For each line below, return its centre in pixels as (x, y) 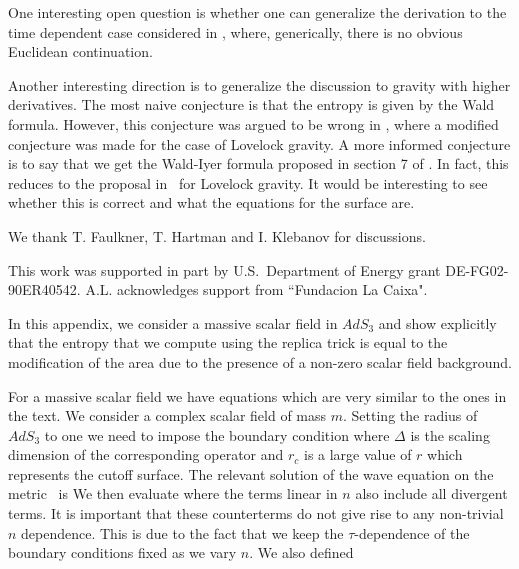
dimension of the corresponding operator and (146, 454)
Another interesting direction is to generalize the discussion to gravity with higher (259, 84)
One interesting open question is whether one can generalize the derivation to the (257, 12)
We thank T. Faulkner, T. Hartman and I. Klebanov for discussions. (217, 235)
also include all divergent (431, 493)
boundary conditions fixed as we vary (122, 552)
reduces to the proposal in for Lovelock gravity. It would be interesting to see (248, 182)
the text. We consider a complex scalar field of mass (167, 415)
